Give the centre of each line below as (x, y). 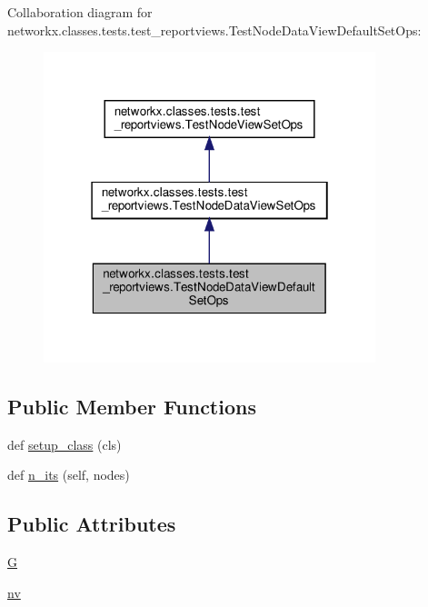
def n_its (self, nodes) (69, 475)
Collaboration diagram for (80, 12)
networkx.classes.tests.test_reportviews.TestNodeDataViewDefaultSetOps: (214, 30)
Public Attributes (92, 524)
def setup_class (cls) (65, 444)
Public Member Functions (132, 406)
